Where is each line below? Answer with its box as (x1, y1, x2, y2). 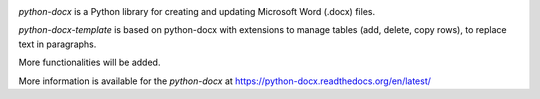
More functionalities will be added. (18, 56, 161, 69)
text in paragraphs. (18, 38, 97, 50)
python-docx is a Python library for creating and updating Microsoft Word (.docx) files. (18, 6, 375, 17)
